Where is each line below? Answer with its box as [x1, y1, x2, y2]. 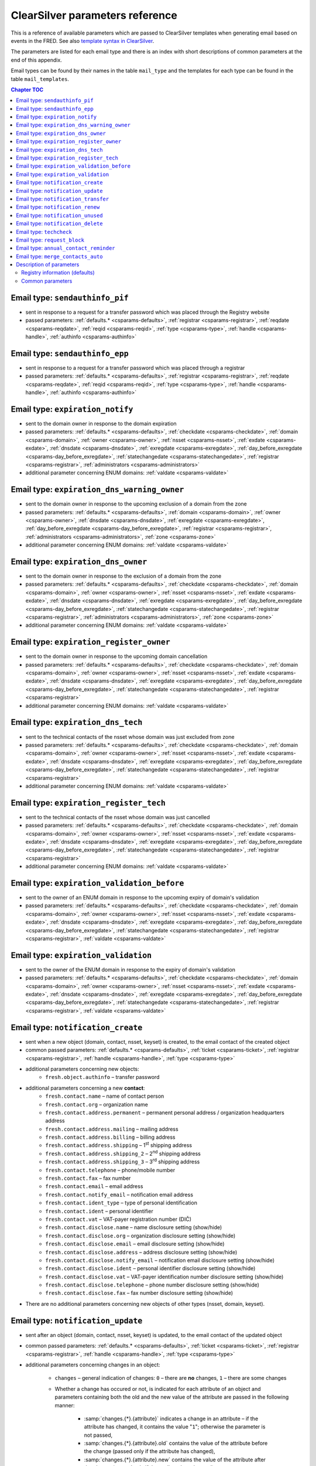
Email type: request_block [16, 236, 85, 243]
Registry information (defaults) [21, 269, 95, 276]
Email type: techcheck [16, 228, 73, 235]
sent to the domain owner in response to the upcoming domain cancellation [25, 653, 208, 660]
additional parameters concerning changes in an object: [25, 1361, 160, 1368]
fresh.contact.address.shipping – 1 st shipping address [45, 1141, 193, 1149]
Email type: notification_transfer [16, 195, 109, 202]
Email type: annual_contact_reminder [16, 245, 115, 252]
